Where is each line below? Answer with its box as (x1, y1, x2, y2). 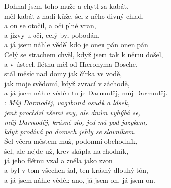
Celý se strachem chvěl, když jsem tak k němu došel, (4, 49, 163, 59)
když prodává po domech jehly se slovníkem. (4, 126, 136, 136)
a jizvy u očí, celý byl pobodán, (4, 30, 100, 40)
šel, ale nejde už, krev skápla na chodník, (4, 145, 129, 156)
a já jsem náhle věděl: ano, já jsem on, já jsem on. (4, 174, 155, 185)
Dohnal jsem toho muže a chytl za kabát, (4, 1, 129, 11)
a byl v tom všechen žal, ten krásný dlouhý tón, (4, 165, 148, 175)
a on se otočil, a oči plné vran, (4, 20, 96, 31)
